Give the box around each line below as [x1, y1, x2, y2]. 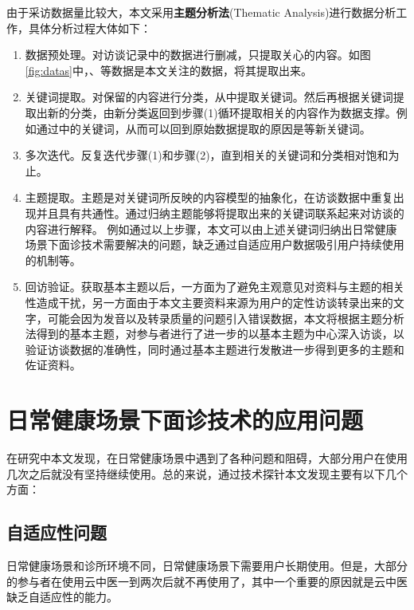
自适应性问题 [6, 520, 107, 545]
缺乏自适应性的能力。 [6, 588, 118, 605]
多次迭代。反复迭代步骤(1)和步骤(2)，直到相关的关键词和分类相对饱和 [25, 147, 389, 163]
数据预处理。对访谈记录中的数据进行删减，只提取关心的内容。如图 [25, 46, 371, 63]
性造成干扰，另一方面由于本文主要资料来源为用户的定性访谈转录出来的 [25, 293, 393, 310]
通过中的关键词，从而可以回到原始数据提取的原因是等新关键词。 [36, 120, 371, 136]
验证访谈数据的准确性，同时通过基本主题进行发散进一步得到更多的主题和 [25, 340, 404, 357]
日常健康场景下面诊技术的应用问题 [6, 403, 364, 436]
